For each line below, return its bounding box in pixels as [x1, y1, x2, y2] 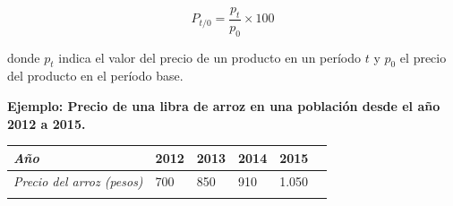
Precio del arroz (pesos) [13, 171, 143, 190]
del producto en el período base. [7, 66, 184, 85]
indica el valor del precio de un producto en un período [58, 47, 362, 66]
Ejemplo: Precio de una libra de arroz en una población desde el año [7, 97, 440, 116]
